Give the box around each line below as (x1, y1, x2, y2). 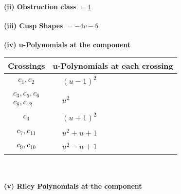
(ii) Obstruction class (4, 1, 76, 11)
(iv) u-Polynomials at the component (4, 39, 131, 50)
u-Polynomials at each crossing (53, 59, 173, 71)
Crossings (8, 59, 45, 71)
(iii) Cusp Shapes (4, 20, 63, 31)
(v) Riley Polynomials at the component (4, 181, 142, 191)
